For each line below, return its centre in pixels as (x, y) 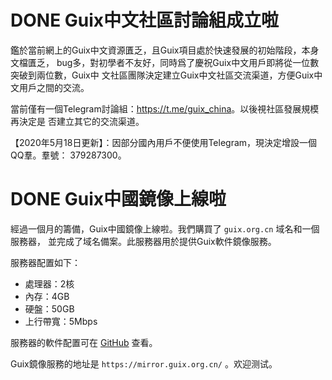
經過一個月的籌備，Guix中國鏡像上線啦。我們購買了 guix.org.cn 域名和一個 (165, 228)
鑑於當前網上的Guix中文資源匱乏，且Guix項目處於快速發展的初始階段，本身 (165, 50)
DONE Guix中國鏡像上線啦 (118, 199)
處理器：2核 (49, 283)
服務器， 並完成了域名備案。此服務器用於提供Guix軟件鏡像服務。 (143, 241)
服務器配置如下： (45, 262)
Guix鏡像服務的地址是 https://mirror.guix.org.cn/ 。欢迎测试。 (144, 363)
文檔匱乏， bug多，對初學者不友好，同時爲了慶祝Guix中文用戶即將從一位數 (165, 62)
